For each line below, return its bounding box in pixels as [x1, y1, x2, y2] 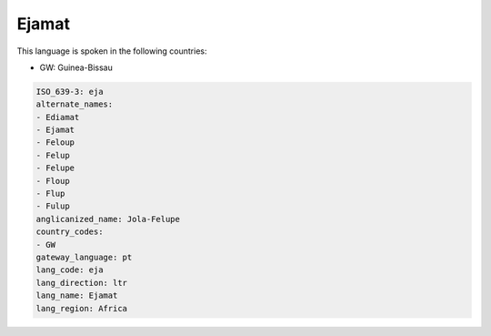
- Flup [35, 188, 65, 199]
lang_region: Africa [35, 303, 127, 313]
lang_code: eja [35, 265, 104, 275]
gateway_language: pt [35, 252, 133, 262]
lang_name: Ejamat [35, 290, 118, 300]
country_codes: [35, 227, 104, 237]
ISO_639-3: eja [35, 87, 104, 97]
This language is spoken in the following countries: [16, 46, 207, 56]
